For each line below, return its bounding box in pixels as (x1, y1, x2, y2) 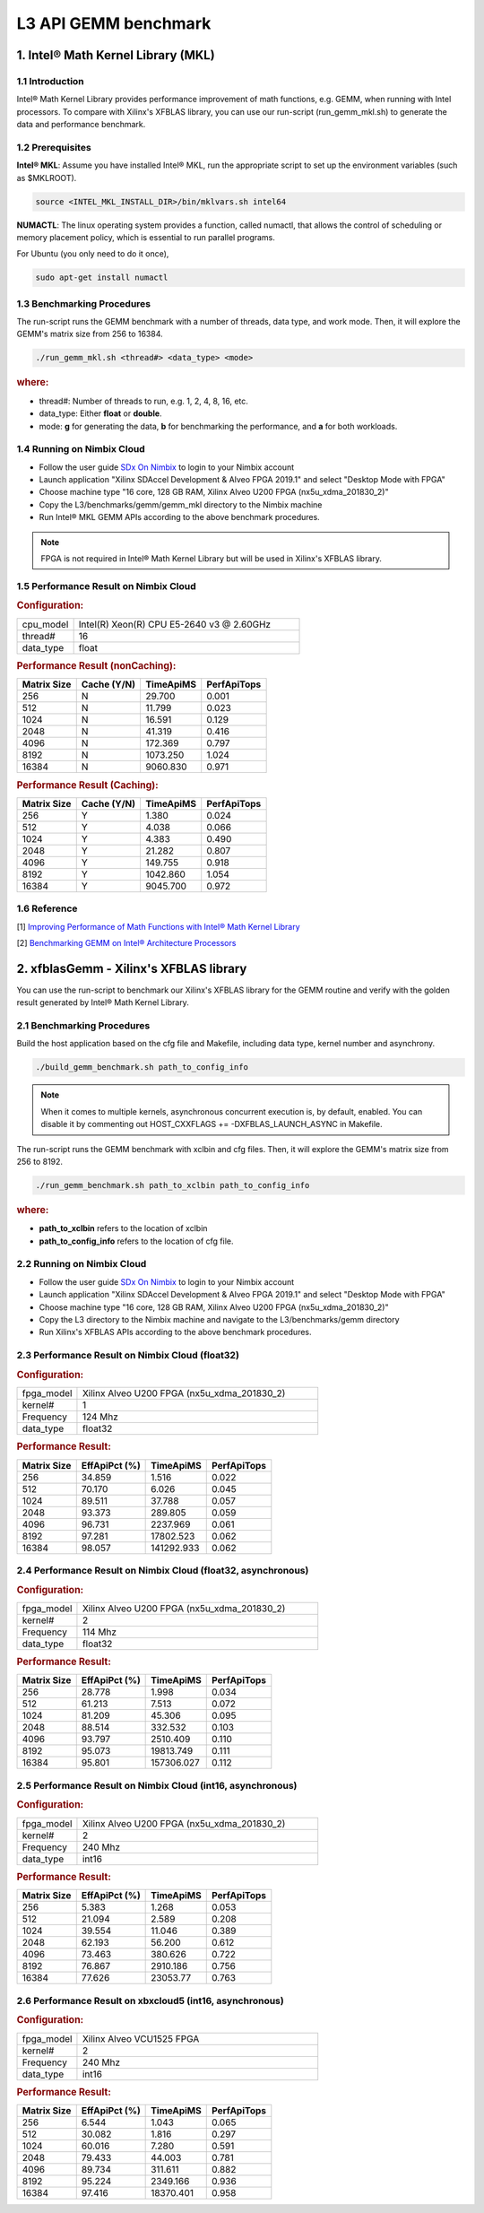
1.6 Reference (16, 902, 78, 915)
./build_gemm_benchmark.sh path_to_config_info (35, 1063, 248, 1072)
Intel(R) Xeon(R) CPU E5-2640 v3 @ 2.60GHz (78, 618, 272, 630)
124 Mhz (82, 1410, 118, 1423)
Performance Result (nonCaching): (16, 659, 177, 672)
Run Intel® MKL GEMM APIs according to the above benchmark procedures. (39, 512, 320, 523)
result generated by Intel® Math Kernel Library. (16, 997, 190, 1008)
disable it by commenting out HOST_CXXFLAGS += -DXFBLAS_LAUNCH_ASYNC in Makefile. (40, 1119, 383, 1130)
